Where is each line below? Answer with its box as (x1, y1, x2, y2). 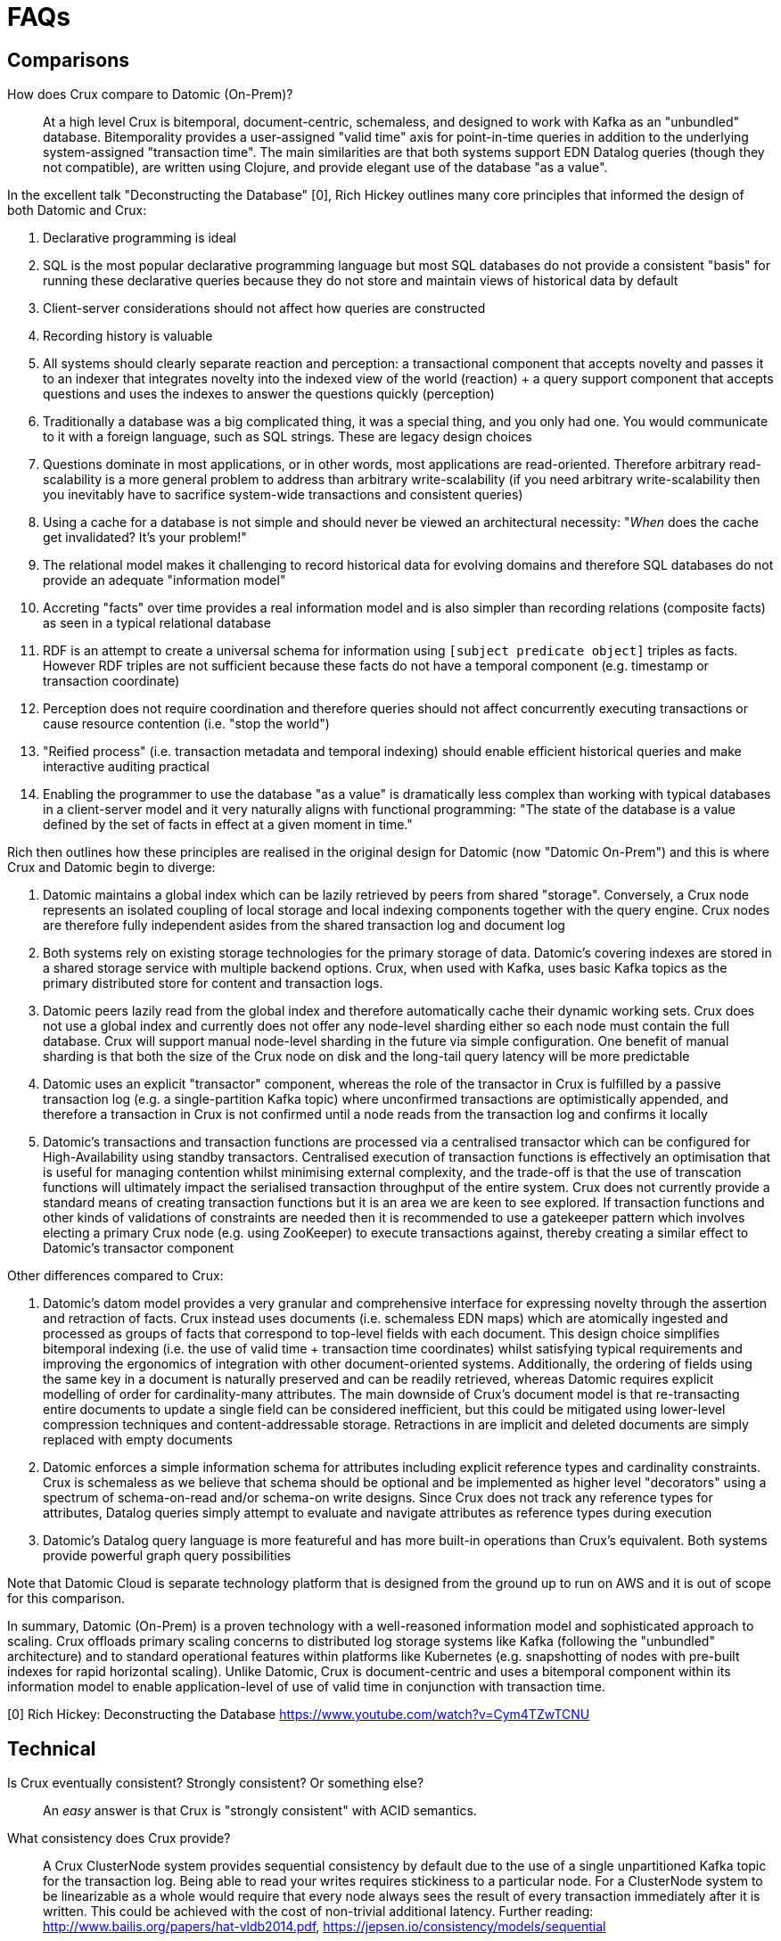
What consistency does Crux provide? (7, 1830, 231, 1846)
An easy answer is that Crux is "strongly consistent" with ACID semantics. (43, 1803, 477, 1819)
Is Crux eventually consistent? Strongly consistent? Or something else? (7, 1775, 424, 1791)
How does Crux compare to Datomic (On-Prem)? (7, 86, 293, 103)
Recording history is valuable (43, 328, 213, 344)
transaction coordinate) (43, 673, 180, 689)
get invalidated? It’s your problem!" (43, 530, 247, 546)
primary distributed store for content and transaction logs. (43, 975, 383, 991)
